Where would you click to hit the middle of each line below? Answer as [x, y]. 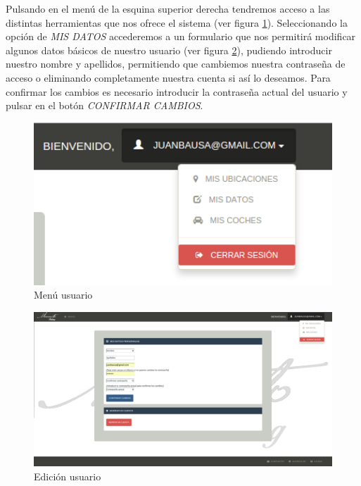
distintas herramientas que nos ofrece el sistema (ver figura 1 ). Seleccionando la [177, 22]
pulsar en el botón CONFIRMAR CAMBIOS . [104, 105]
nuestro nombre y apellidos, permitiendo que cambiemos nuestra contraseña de [176, 64]
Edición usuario [68, 476]
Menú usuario [63, 295]
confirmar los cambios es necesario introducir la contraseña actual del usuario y [177, 91]
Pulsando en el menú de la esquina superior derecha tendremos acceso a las [168, 8]
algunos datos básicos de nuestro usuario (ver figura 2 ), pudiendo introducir [169, 50]
